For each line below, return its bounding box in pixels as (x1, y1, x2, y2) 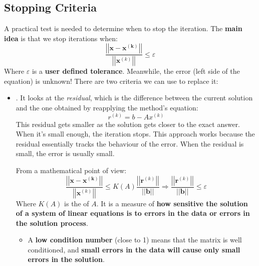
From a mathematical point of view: (16, 165, 127, 176)
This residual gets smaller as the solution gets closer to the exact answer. (16, 118, 240, 129)
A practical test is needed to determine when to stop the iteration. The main (4, 23, 242, 34)
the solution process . (16, 217, 88, 228)
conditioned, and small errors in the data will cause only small (28, 244, 240, 254)
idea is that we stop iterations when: (4, 33, 118, 43)
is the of (64, 198, 89, 208)
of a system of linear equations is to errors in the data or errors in (16, 208, 250, 218)
